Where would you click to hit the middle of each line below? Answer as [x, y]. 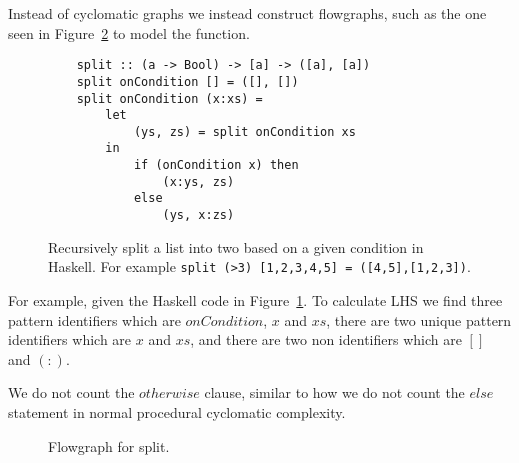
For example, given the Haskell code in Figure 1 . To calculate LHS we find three [255, 300]
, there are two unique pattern [419, 319]
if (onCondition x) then [216, 165]
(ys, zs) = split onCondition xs [244, 131]
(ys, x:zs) [198, 215]
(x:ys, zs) [198, 181]
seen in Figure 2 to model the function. [129, 32]
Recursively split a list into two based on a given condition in [236, 246]
